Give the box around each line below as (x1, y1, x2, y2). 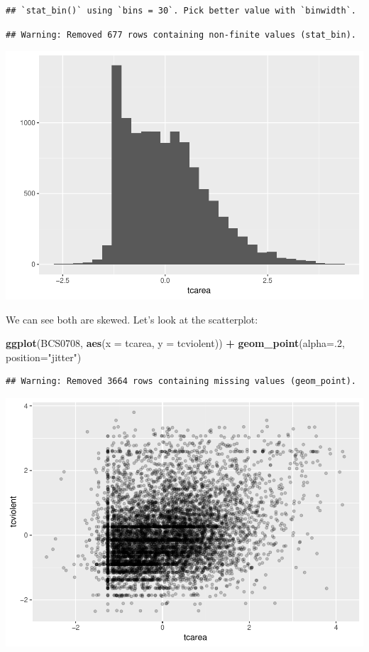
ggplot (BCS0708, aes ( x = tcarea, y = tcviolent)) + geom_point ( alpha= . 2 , (6, 336, 345, 351)
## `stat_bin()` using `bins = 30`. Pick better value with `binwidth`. (6, 6, 356, 16)
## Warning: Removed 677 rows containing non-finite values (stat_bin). (6, 29, 356, 40)
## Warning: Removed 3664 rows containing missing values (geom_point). (6, 376, 356, 387)
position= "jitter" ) (6, 349, 82, 364)
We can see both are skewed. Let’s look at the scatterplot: (6, 311, 258, 326)
